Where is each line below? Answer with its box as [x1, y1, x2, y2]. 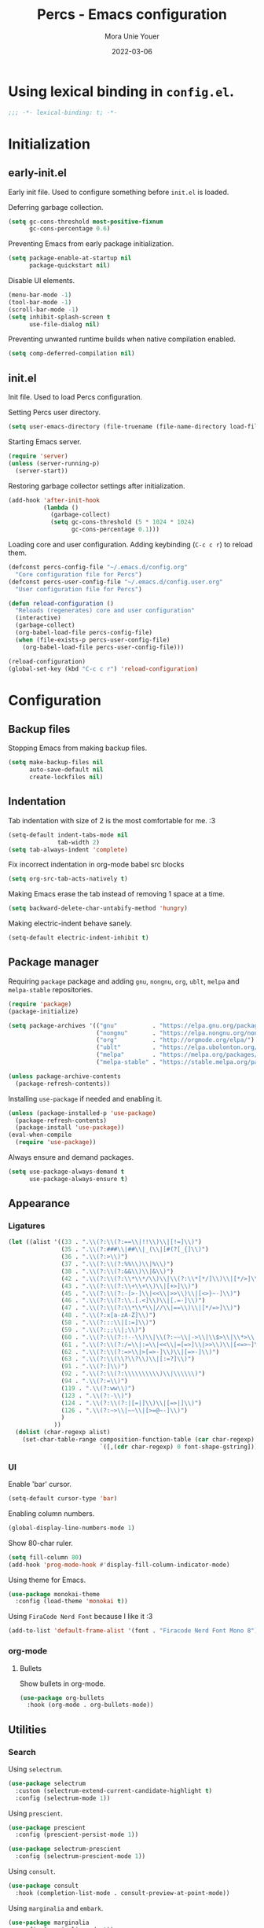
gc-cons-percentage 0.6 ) [28, 225, 111, 233]
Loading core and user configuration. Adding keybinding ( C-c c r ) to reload [8, 540, 253, 549]
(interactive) [15, 614, 61, 622]
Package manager [8, 955, 99, 969]
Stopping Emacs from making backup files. [8, 743, 148, 752]
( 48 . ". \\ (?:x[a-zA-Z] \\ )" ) [60, 1312, 156, 1319]
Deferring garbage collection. [8, 202, 104, 212]
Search [8, 1746, 37, 1757]
